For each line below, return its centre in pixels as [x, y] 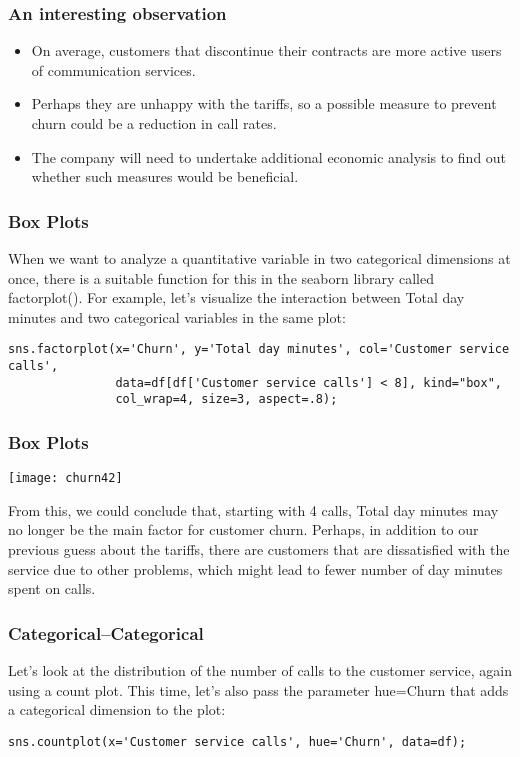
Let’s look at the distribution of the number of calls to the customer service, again [260, 670]
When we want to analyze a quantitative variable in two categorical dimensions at [259, 258]
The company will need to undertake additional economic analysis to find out [269, 156]
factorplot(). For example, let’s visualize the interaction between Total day [236, 297]
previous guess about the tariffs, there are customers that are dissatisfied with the [259, 549]
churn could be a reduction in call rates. [154, 123]
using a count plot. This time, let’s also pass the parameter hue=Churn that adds [258, 689]
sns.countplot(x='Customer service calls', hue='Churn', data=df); [237, 741]
